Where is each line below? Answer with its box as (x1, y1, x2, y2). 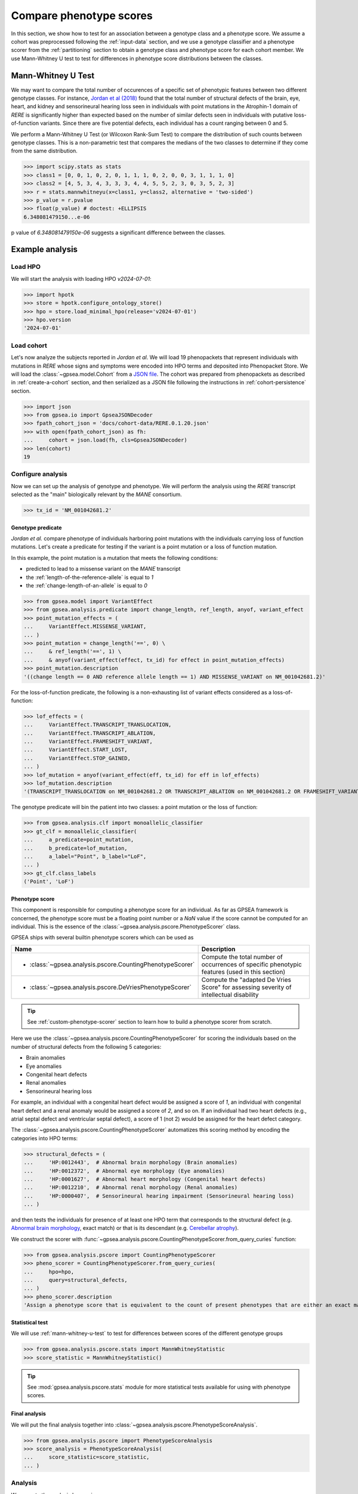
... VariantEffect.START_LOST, (23, 746, 128, 753)
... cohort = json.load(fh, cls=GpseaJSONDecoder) (23, 437, 187, 443)
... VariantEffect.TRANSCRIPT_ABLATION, (23, 730, 156, 736)
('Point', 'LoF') (23, 878, 75, 885)
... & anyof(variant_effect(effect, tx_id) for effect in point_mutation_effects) (23, 656, 285, 663)
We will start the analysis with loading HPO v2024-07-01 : (11, 275, 152, 282)
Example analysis (11, 244, 78, 255)
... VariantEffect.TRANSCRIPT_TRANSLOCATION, (23, 721, 172, 728)
